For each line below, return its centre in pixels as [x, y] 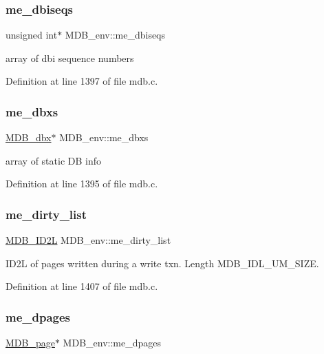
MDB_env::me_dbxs [104, 137]
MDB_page [30, 343]
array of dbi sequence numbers [70, 58]
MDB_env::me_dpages [112, 343]
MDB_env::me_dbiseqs [115, 35]
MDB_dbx [29, 137]
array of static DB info [53, 160]
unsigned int [32, 35]
